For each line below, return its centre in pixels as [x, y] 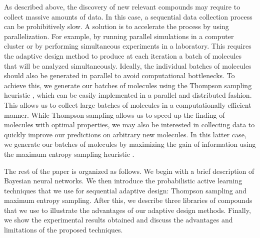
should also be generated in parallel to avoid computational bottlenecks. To [119, 75]
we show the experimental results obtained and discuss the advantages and [118, 220]
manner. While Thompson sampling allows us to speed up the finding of [114, 114]
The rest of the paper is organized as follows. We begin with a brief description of [129, 171]
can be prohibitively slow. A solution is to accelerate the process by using [116, 26]
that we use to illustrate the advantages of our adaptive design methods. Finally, [127, 210]
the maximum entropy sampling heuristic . [69, 154]
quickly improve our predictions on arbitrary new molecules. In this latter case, [125, 134]
